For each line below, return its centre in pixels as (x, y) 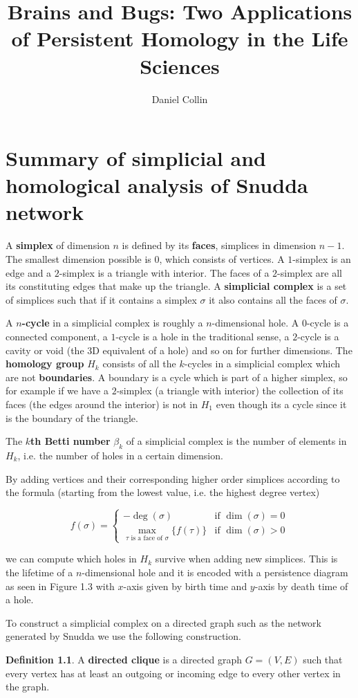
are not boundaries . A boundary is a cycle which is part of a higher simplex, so (177, 377)
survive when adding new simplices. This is (246, 559)
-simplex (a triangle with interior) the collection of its (230, 391)
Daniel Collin (180, 99)
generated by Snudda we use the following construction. (123, 636)
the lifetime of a (39, 572)
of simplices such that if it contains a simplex (101, 299)
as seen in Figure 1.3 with (60, 586)
